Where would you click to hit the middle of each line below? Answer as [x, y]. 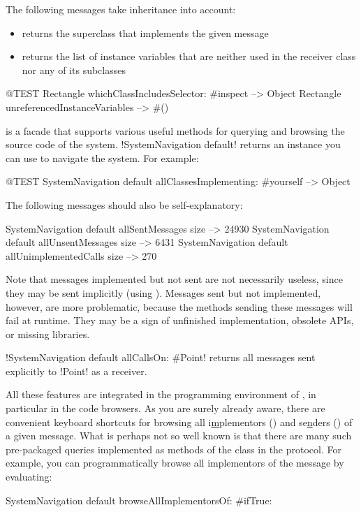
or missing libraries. [48, 334]
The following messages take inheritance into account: [121, 9]
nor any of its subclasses [74, 70]
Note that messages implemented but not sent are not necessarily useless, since [174, 279]
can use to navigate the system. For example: [102, 158]
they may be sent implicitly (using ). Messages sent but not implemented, [163, 292]
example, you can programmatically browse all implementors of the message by [175, 463]
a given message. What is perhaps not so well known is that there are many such [179, 436]
